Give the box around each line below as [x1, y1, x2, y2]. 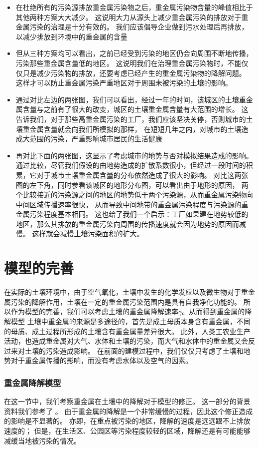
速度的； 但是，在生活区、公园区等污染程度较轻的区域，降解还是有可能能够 [4, 425, 251, 436]
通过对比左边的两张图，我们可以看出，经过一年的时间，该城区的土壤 [15, 94, 239, 104]
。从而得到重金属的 [182, 306, 245, 317]
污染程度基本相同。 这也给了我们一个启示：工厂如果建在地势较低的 [29, 209, 249, 219]
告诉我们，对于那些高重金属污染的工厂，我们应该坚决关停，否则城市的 [15, 113, 246, 124]
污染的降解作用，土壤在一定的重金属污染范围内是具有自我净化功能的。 [10, 296, 241, 307]
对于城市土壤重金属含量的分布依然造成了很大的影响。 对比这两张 [36, 169, 249, 180]
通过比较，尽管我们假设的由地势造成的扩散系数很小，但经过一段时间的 [15, 160, 246, 170]
